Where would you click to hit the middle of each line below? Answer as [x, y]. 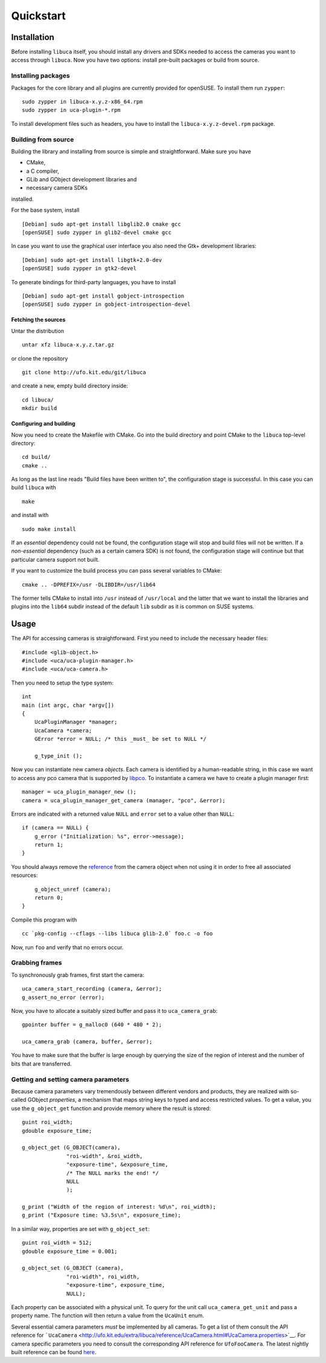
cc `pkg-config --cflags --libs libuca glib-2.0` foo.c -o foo [117, 934]
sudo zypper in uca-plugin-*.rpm [71, 110]
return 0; [49, 898]
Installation [33, 37]
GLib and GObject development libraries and [81, 180]
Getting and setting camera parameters [70, 1079]
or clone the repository [40, 358]
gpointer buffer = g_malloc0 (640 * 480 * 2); [92, 1025]
